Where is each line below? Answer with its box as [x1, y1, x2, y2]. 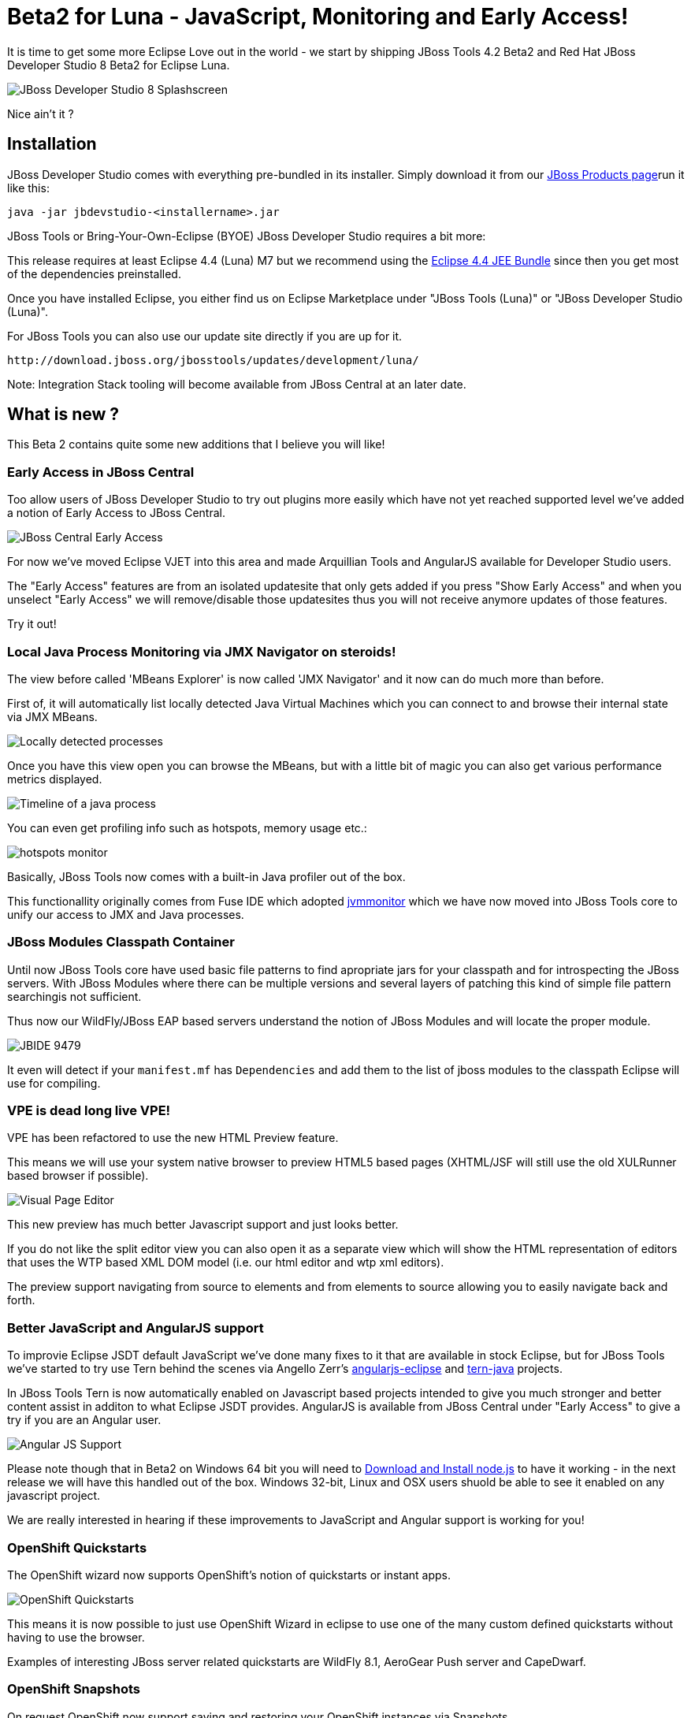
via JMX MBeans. [7, 709, 98, 723]
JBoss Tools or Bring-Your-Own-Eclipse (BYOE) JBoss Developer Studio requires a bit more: [7, 229, 486, 243]
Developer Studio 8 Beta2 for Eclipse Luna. [7, 58, 230, 72]
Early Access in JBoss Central [7, 463, 195, 480]
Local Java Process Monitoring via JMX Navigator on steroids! [7, 643, 396, 660]
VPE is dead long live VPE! [7, 1103, 171, 1119]
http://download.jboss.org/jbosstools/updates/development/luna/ [7, 353, 419, 366]
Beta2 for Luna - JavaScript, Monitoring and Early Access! [7, 3, 629, 30]
